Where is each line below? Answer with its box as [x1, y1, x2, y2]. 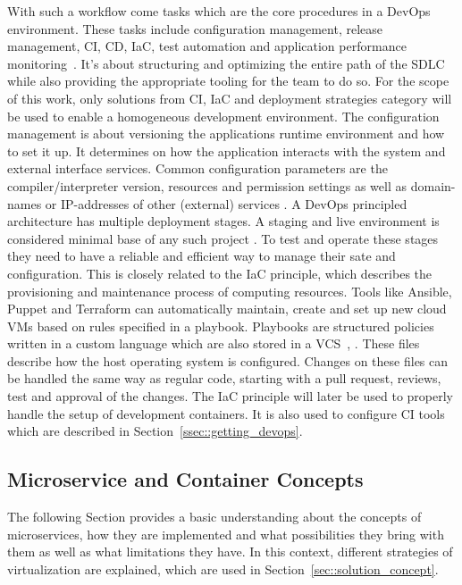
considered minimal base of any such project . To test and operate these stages [7, 229, 439, 247]
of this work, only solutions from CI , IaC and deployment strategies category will [7, 88, 452, 107]
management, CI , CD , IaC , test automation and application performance [7, 37, 407, 55]
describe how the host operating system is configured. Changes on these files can [7, 351, 449, 370]
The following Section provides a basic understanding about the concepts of [7, 507, 422, 526]
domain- [410, 176, 456, 195]
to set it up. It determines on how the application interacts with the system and [7, 141, 446, 160]
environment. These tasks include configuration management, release [7, 19, 383, 38]
